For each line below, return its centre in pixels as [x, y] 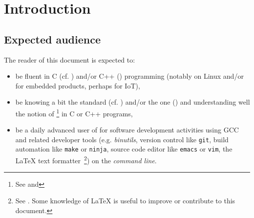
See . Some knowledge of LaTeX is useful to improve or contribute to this [125, 200]
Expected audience [52, 39]
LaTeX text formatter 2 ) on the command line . [86, 160]
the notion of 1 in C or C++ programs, [74, 112]
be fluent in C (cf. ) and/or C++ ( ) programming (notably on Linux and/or [129, 76]
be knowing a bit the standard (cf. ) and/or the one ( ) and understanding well [133, 102]
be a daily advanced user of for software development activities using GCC [127, 130]
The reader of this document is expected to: [70, 59]
